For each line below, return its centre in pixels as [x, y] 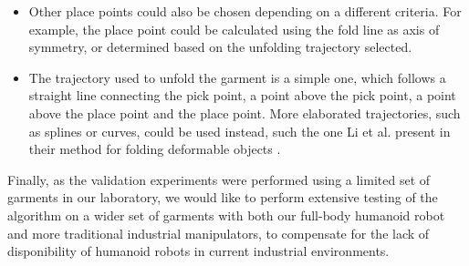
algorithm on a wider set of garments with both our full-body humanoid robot [226, 215]
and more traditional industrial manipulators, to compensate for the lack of [219, 233]
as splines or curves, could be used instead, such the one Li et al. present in [240, 131]
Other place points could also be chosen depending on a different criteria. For [245, 11]
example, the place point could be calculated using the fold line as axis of [234, 29]
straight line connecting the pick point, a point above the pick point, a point [242, 95]
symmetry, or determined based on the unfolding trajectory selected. [220, 47]
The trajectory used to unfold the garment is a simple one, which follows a [237, 77]
